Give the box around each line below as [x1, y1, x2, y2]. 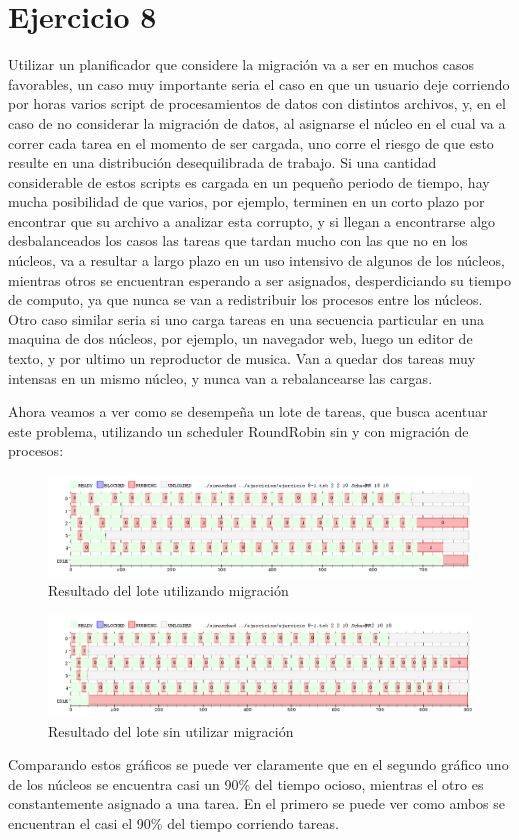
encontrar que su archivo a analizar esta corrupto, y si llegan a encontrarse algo [8, 210, 496, 231]
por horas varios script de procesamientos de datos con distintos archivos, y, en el [8, 93, 506, 114]
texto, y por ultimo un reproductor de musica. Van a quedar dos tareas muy [8, 348, 476, 369]
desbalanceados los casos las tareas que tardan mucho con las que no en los [8, 230, 468, 251]
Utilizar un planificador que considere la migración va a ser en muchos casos [8, 54, 475, 75]
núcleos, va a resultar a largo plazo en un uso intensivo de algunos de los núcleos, [8, 250, 505, 271]
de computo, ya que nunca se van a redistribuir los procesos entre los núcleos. [8, 289, 483, 310]
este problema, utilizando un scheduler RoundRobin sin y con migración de [8, 420, 469, 441]
